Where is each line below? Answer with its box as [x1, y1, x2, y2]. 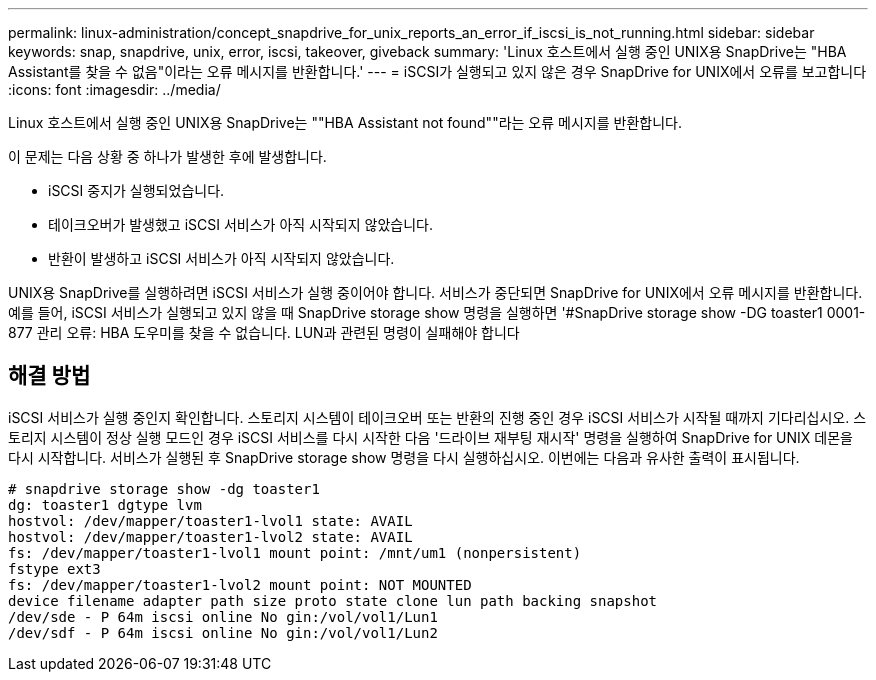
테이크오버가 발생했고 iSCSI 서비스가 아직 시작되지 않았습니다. [48, 216, 433, 233]
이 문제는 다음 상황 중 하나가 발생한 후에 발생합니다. [8, 148, 327, 165]
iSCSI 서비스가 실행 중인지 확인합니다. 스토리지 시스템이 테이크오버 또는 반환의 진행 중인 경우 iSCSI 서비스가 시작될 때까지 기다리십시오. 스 [8, 408, 867, 426]
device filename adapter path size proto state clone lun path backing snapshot [8, 592, 658, 609]
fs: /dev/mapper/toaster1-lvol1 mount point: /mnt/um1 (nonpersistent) [8, 544, 582, 561]
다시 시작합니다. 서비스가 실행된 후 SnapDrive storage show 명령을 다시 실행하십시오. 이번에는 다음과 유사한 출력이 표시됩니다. [8, 448, 800, 466]
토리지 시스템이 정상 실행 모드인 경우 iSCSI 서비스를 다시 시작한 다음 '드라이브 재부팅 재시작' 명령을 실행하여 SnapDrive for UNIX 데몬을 [8, 428, 853, 446]
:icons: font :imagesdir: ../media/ [8, 81, 221, 98]
